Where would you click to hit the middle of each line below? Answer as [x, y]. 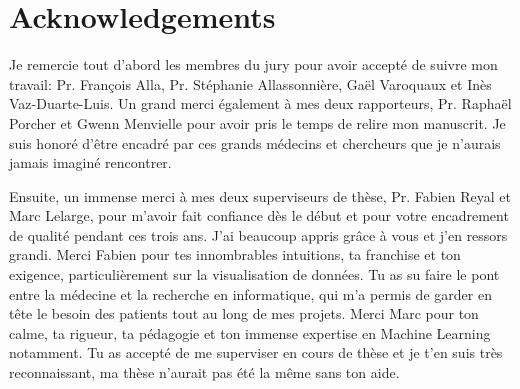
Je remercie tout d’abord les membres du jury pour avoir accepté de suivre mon [253, 64]
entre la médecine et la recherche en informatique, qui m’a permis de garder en [250, 293]
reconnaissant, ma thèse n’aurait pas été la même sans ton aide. [204, 372]
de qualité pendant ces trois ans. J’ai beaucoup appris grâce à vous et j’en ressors [258, 234]
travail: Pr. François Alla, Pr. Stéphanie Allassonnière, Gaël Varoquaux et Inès [250, 83]
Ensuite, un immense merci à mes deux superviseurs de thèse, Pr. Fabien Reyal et [260, 195]
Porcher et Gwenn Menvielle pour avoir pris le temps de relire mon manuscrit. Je [257, 122]
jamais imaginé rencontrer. [90, 162]
